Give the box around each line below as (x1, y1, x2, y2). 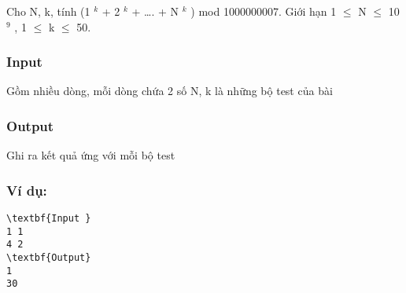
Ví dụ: (6, 180, 47, 200)
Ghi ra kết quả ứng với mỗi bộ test (6, 147, 175, 163)
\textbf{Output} (6, 252, 91, 263)
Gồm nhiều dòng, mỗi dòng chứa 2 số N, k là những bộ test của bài (6, 82, 333, 99)
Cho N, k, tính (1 (6, 3, 90, 19)
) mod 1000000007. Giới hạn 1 (190, 3, 337, 19)
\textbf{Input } (6, 213, 91, 225)
